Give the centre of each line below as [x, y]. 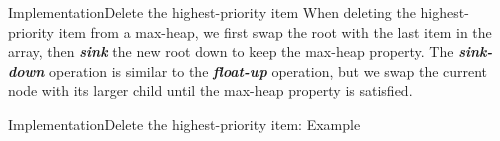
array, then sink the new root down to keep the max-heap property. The [231, 51]
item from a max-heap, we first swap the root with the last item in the [275, 31]
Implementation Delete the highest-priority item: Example [184, 123]
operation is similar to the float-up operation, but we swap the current [268, 70]
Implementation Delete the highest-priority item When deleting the [212, 12]
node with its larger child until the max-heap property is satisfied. [210, 90]
